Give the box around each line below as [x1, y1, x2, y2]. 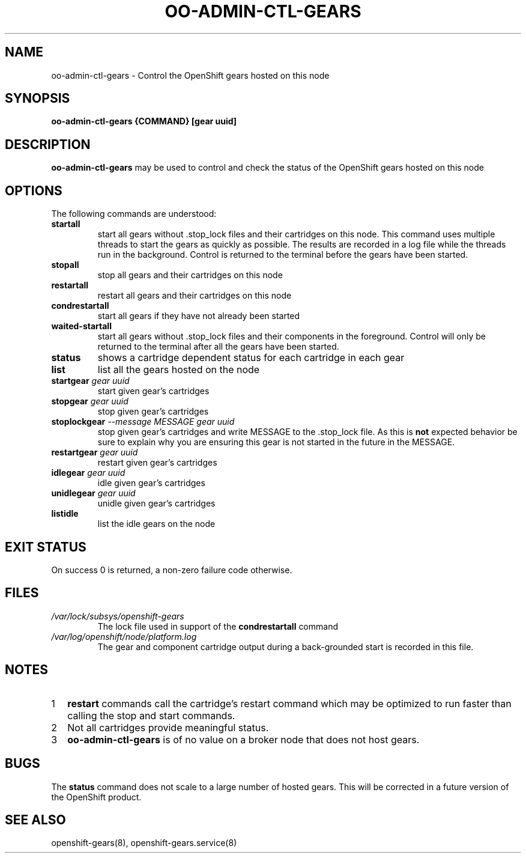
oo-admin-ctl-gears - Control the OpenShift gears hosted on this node [51, 70, 330, 81]
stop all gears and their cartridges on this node [97, 270, 283, 281]
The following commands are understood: [51, 208, 217, 219]
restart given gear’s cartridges [97, 457, 217, 468]
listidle [51, 508, 79, 519]
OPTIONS [5, 183, 62, 198]
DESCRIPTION [5, 136, 91, 152]
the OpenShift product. [51, 791, 142, 802]
